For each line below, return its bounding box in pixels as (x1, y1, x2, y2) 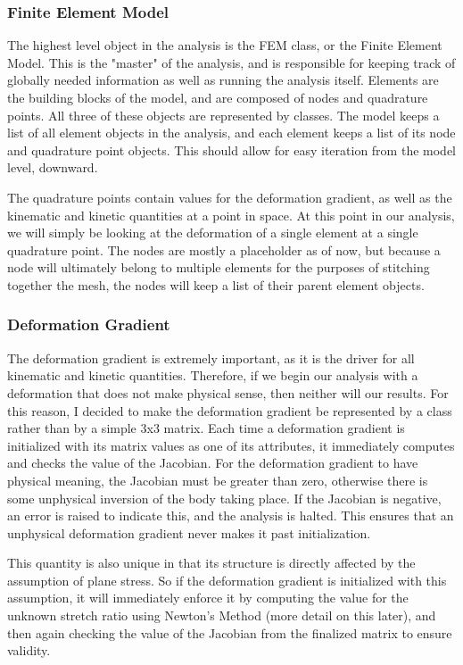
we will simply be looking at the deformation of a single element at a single (7, 223, 418, 242)
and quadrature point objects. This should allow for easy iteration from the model (7, 140, 456, 159)
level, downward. (7, 158, 98, 177)
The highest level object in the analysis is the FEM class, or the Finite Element (7, 36, 442, 54)
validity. (7, 641, 51, 660)
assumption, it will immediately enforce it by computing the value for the (7, 588, 409, 607)
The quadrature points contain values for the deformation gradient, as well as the (7, 187, 452, 206)
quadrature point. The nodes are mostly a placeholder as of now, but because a (7, 240, 441, 259)
